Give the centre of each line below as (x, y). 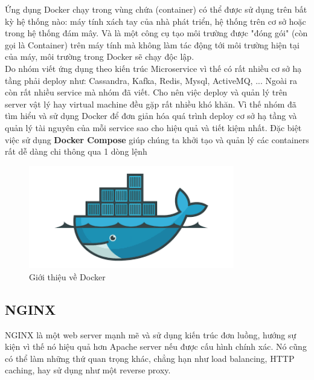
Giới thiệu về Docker (67, 276)
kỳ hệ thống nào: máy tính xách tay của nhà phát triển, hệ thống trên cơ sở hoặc (155, 21)
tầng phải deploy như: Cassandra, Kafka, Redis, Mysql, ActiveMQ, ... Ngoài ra (151, 80)
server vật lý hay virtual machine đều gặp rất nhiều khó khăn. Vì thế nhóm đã (151, 104)
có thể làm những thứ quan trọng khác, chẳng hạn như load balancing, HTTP (150, 358)
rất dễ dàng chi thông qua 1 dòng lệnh (76, 151)
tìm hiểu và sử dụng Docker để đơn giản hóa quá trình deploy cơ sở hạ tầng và (151, 116)
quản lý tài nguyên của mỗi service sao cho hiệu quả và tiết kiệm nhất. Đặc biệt (153, 127)
